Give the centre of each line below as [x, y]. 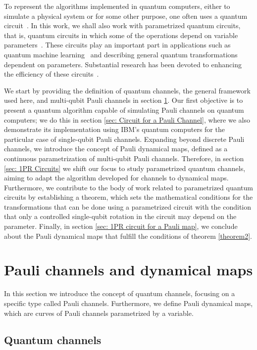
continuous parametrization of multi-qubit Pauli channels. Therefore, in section [124, 158]
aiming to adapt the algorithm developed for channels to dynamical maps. [116, 178]
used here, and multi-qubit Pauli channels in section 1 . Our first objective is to [124, 100]
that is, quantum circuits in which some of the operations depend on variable [121, 35]
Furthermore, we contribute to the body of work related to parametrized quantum [128, 187]
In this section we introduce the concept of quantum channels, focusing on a [120, 293]
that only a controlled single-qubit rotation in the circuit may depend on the [120, 216]
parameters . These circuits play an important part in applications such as [117, 45]
